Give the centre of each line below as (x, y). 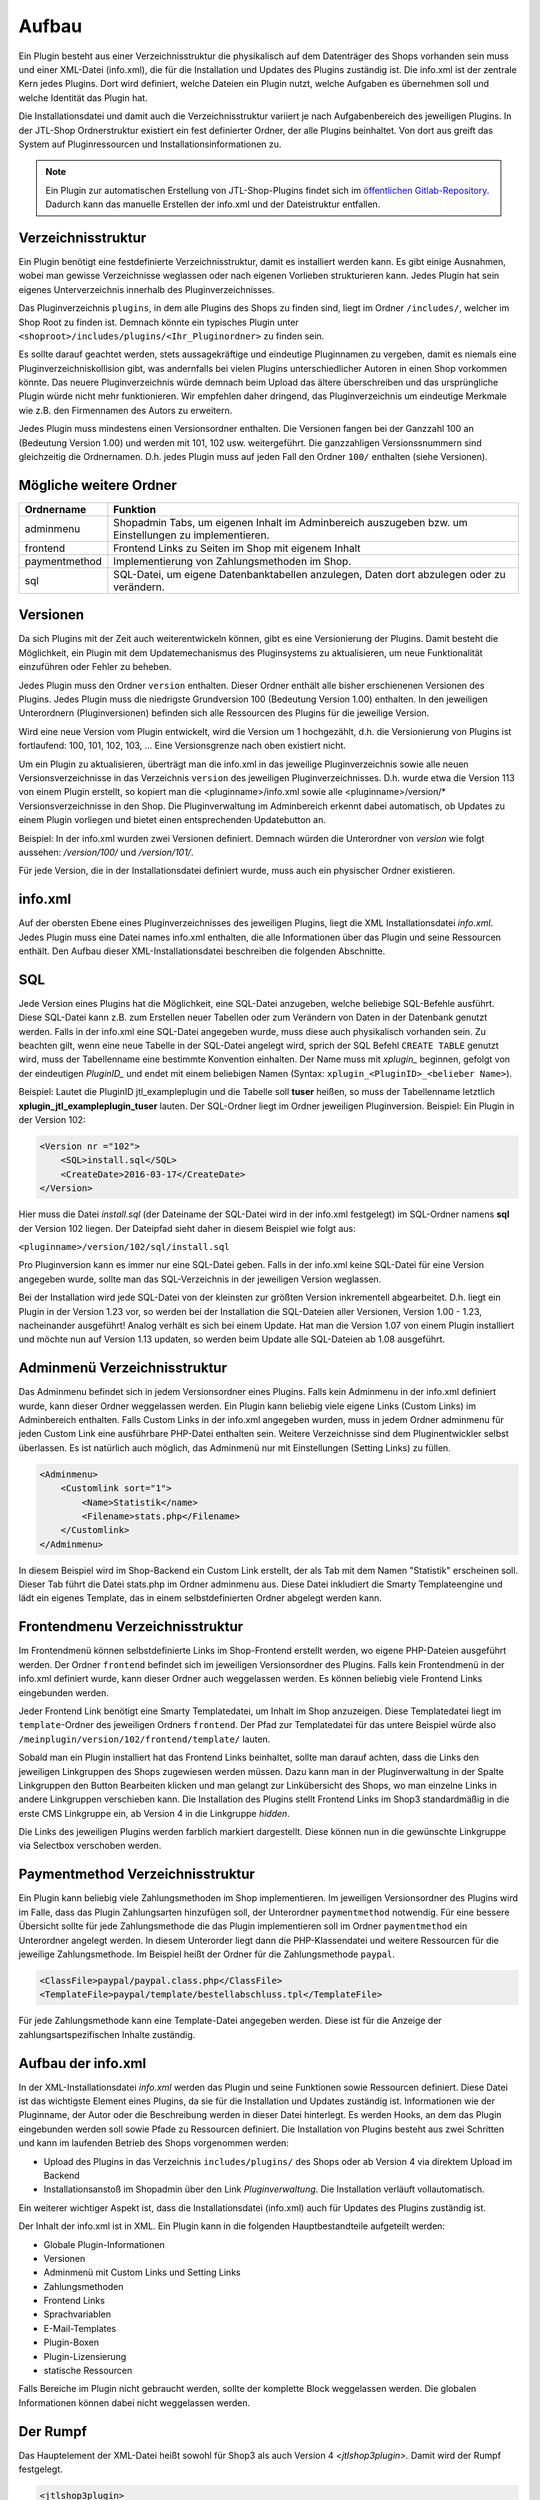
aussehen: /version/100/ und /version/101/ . (106, 852)
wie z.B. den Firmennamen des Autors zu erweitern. (125, 410)
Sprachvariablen (77, 2314)
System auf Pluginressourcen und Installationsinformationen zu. (150, 144)
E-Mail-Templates (80, 2328)
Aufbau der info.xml (82, 2063)
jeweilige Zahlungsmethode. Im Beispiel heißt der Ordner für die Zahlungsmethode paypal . (206, 1954)
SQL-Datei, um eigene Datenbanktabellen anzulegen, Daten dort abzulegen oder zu (310, 574)
